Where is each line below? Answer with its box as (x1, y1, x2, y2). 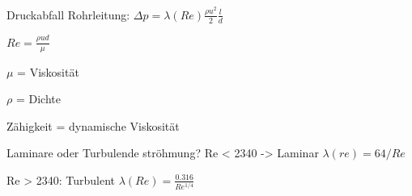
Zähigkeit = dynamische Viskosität (6, 117, 180, 134)
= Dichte (15, 90, 61, 107)
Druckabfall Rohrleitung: (6, 6, 130, 23)
